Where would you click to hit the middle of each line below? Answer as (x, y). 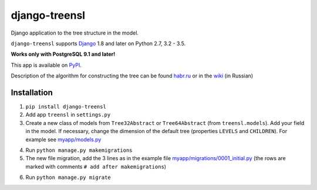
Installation (32, 92)
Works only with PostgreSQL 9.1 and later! (63, 54)
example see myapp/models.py (63, 139)
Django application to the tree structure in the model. (75, 33)
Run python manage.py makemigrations (79, 150)
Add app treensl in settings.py (68, 115)
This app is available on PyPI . (46, 65)
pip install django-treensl (66, 107)
